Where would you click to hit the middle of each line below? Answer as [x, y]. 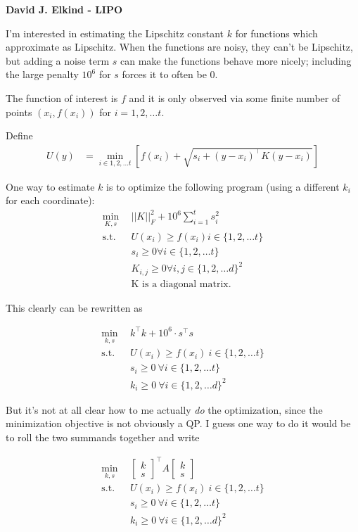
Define [19, 135]
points [19, 112]
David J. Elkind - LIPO [64, 9]
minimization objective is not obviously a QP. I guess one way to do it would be [178, 423]
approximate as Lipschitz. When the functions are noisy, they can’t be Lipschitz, [179, 47]
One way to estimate [50, 186]
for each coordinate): [50, 200]
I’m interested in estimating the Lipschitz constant [115, 33]
